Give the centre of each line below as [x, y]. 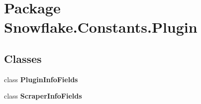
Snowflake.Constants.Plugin [101, 27]
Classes [23, 58]
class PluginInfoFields [41, 79]
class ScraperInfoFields [43, 96]
